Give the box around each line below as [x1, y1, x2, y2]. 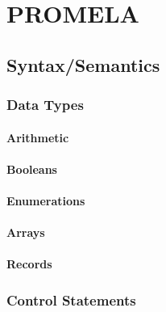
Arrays [6, 224, 45, 241]
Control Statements [6, 289, 136, 310]
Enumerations [6, 192, 85, 209]
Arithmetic [6, 129, 69, 145]
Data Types [6, 95, 84, 115]
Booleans [6, 160, 57, 177]
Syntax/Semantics [6, 52, 160, 77]
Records [6, 255, 52, 272]
